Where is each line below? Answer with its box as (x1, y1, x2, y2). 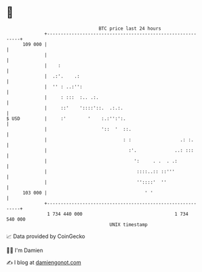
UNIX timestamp (109, 221, 148, 228)
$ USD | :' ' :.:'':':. (6, 115, 126, 122)
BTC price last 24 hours (98, 25, 162, 32)
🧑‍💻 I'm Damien (6, 247, 44, 254)
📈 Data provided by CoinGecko (6, 233, 86, 240)
